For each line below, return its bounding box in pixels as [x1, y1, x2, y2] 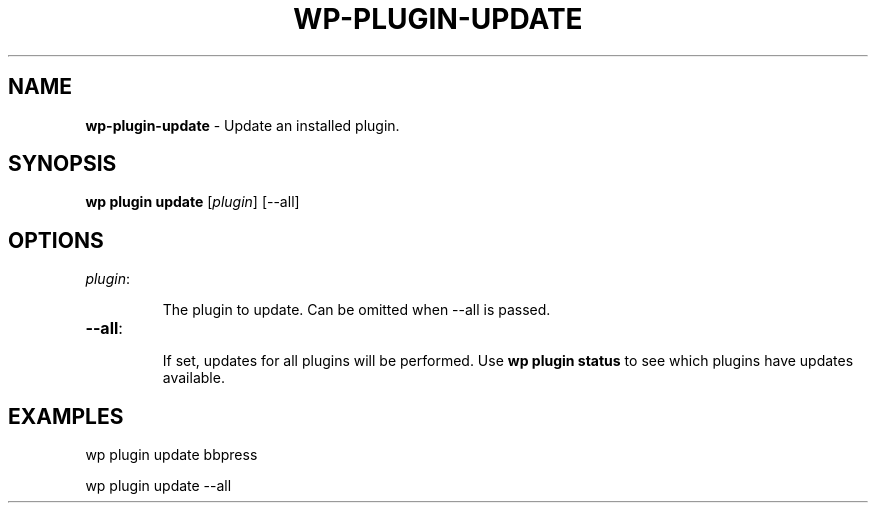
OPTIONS [8, 227, 104, 253]
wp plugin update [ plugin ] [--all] [85, 193, 300, 211]
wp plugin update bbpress [85, 446, 258, 464]
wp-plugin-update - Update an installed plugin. [85, 116, 400, 134]
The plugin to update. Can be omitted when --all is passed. [162, 301, 551, 319]
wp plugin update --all [85, 477, 232, 495]
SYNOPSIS [8, 151, 117, 177]
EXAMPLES [8, 403, 124, 429]
